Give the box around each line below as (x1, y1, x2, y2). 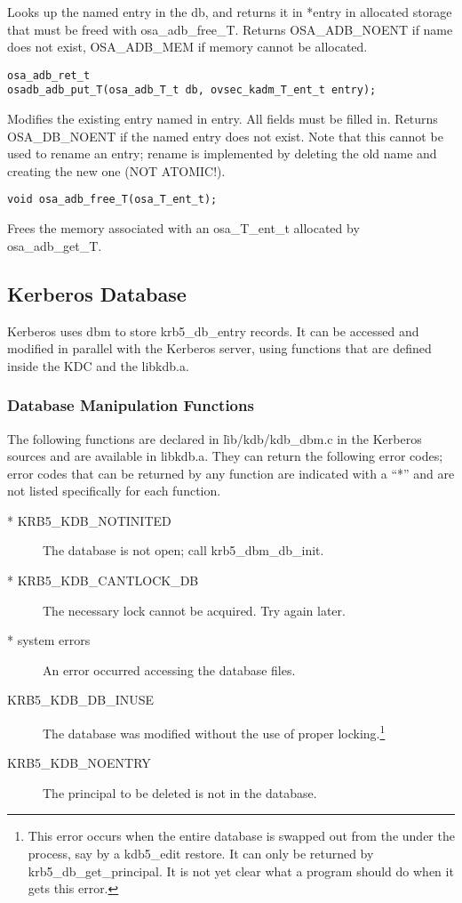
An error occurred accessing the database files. (43, 660, 296, 679)
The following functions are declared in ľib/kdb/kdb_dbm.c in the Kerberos (7, 429, 422, 447)
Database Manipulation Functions (7, 394, 254, 416)
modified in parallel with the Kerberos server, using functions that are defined (7, 339, 432, 358)
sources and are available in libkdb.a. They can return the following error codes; (7, 447, 443, 465)
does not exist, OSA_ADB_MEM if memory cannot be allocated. (7, 37, 368, 56)
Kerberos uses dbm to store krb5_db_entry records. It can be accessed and (7, 321, 419, 340)
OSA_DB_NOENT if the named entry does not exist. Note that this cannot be (7, 126, 443, 145)
